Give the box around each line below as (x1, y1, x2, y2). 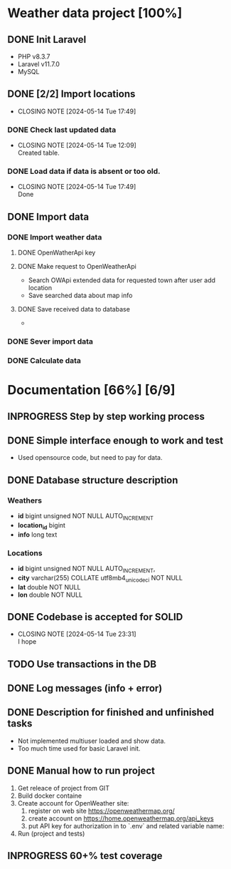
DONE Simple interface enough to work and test (7, 434, 224, 446)
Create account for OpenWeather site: (17, 798, 129, 807)
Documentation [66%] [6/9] (7, 382, 176, 398)
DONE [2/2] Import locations (7, 88, 136, 101)
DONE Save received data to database (17, 305, 130, 314)
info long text (17, 530, 58, 539)
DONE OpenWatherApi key (17, 248, 96, 257)
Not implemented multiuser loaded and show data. (17, 736, 166, 745)
